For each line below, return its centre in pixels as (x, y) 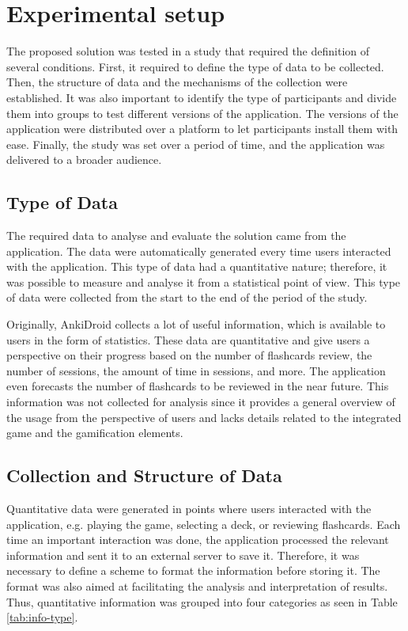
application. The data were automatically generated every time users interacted (199, 251)
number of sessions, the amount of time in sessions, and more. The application (196, 370)
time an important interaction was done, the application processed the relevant (198, 540)
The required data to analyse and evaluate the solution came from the (176, 236)
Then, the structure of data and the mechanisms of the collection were (177, 82)
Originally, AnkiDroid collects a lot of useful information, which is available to (196, 324)
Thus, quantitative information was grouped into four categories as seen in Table (202, 601)
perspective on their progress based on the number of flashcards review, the (189, 355)
